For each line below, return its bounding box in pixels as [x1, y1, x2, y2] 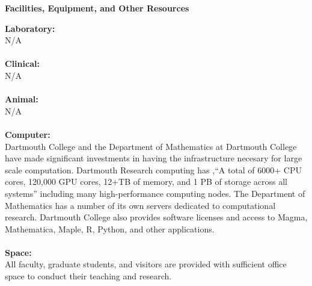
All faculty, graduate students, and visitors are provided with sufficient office [5, 258, 287, 270]
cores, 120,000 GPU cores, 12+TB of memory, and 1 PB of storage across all [5, 175, 288, 188]
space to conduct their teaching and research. [5, 270, 172, 282]
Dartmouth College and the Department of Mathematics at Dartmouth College [5, 140, 297, 152]
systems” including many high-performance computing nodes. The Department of [5, 187, 305, 199]
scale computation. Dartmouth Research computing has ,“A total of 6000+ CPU [5, 163, 302, 176]
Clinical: [5, 57, 40, 70]
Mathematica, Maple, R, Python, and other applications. [5, 222, 215, 235]
